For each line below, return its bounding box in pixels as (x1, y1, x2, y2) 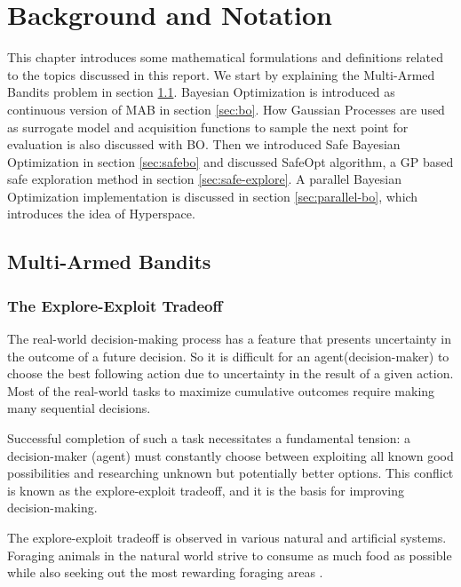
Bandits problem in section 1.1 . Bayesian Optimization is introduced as (7, 83, 395, 101)
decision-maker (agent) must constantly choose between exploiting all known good (7, 446, 454, 464)
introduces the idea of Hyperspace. (7, 204, 195, 223)
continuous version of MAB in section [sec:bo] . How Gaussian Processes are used (7, 99, 445, 118)
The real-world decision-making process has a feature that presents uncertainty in (7, 329, 452, 348)
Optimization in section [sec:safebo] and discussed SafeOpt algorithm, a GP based (7, 152, 454, 171)
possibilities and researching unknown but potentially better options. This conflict (7, 464, 454, 482)
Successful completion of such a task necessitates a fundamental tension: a (7, 429, 411, 448)
